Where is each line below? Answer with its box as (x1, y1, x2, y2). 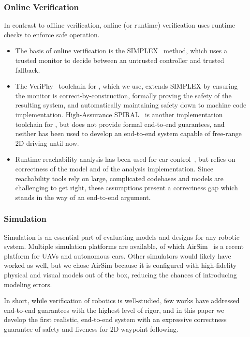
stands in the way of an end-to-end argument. (15, 192, 151, 202)
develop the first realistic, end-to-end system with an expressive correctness (4, 314, 227, 324)
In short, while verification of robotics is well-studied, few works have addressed (4, 295, 240, 306)
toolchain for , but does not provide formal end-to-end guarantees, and (15, 119, 225, 129)
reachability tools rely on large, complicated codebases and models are (15, 173, 223, 183)
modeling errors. (4, 279, 52, 289)
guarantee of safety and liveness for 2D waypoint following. (4, 323, 178, 334)
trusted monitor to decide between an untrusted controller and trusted (15, 55, 224, 65)
